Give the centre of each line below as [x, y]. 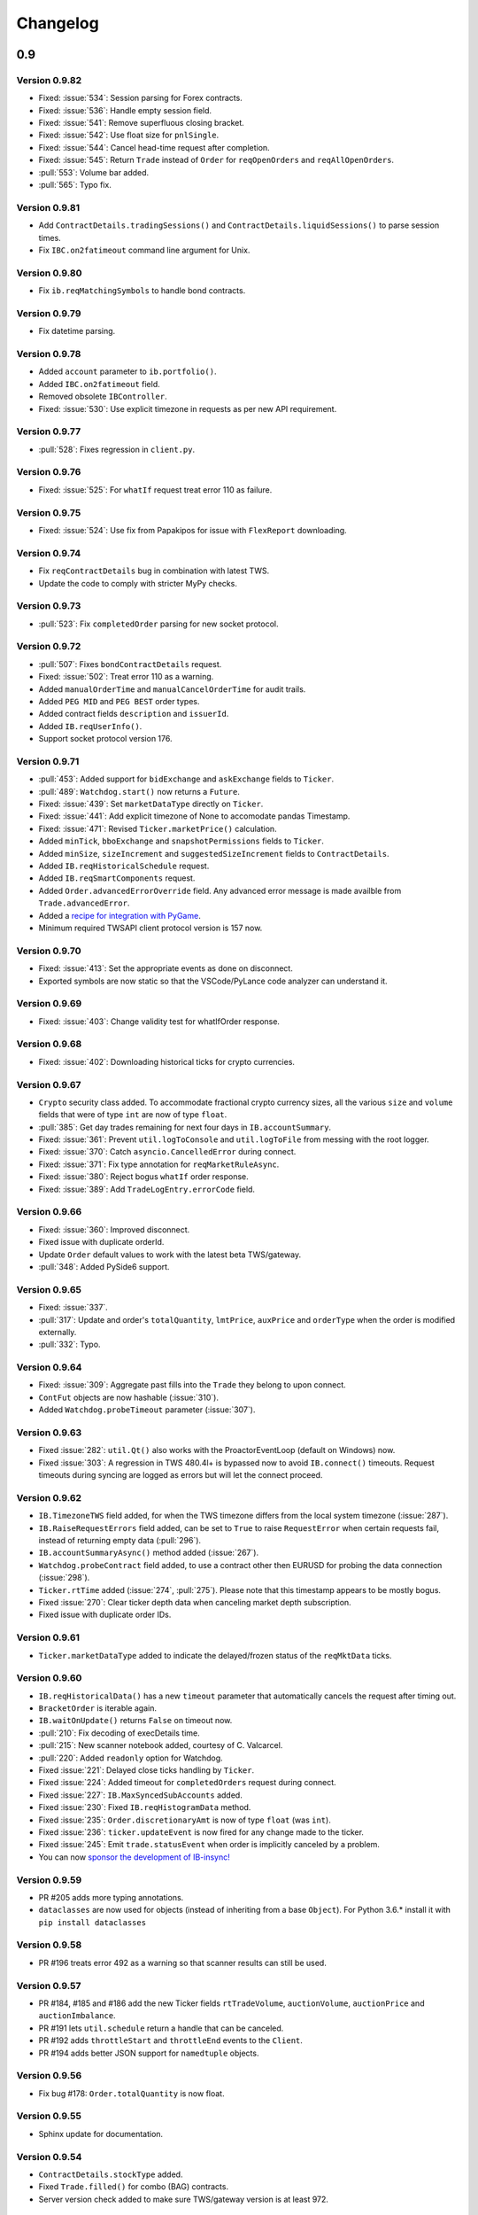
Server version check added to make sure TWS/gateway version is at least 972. [184, 2199]
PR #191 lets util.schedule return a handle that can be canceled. [161, 2028]
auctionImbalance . [77, 2016]
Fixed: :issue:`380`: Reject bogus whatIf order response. [144, 1177]
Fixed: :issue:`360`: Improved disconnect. [114, 1229]
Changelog [58, 23]
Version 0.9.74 [49, 553]
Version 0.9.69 [49, 1004]
